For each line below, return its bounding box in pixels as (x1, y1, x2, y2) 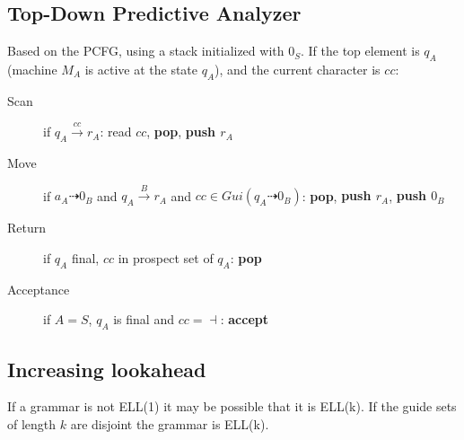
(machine (7, 60, 57, 78)
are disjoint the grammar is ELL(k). (70, 414, 269, 433)
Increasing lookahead (7, 355, 206, 383)
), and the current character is (214, 60, 381, 78)
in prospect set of (118, 248, 214, 267)
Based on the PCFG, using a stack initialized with (7, 41, 285, 60)
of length (7, 414, 57, 433)
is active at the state (84, 60, 198, 78)
